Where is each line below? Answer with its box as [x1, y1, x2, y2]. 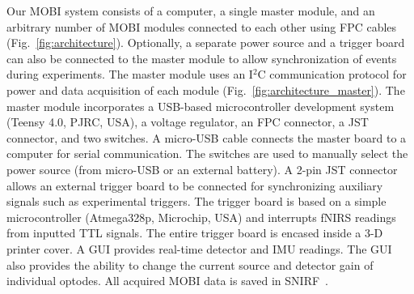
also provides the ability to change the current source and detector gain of [6, 256, 374, 273]
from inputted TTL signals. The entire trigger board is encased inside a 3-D [6, 224, 383, 241]
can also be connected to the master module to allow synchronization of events [6, 49, 397, 66]
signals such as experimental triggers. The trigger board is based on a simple [6, 193, 387, 210]
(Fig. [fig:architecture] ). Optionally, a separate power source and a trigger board [6, 34, 405, 51]
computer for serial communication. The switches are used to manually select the [6, 145, 408, 162]
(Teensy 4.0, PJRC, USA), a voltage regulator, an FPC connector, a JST [6, 113, 369, 130]
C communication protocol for [257, 66, 407, 83]
